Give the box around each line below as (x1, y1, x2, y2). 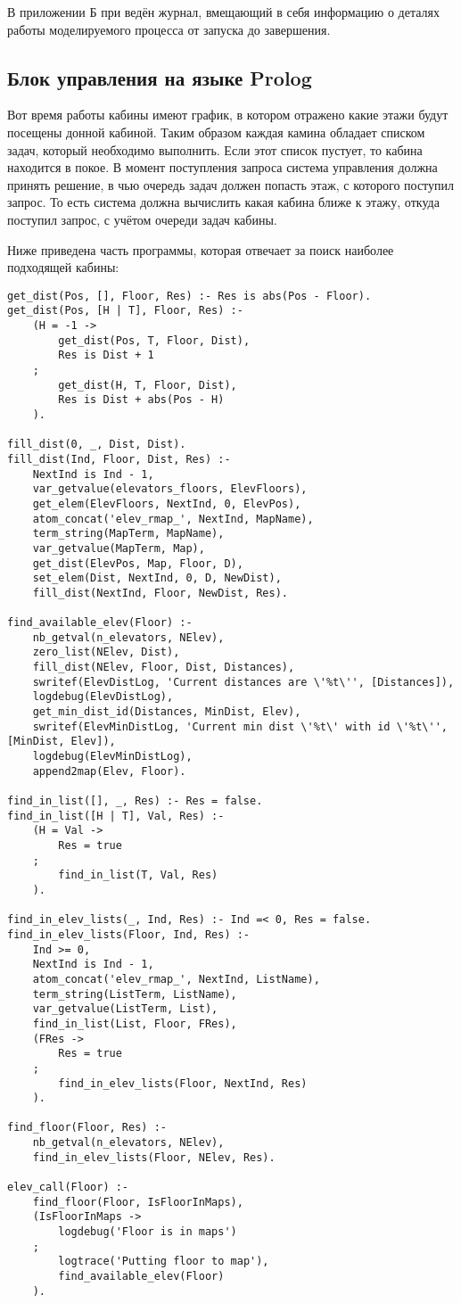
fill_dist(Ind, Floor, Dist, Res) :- (7, 452, 231, 466)
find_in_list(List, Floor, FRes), (32, 1017, 237, 1030)
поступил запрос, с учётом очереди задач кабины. (7, 210, 277, 228)
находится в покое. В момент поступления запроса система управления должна (7, 158, 438, 177)
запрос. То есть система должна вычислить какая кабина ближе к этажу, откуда (7, 193, 440, 211)
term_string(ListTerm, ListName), (32, 987, 237, 1001)
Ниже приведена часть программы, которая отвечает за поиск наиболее (7, 240, 394, 259)
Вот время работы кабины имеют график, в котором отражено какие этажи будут (7, 105, 449, 124)
